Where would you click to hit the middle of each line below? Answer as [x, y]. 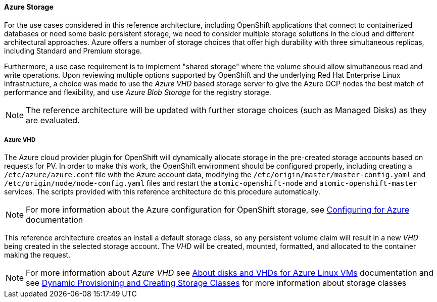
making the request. [37, 255]
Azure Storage [29, 7]
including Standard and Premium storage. [73, 51]
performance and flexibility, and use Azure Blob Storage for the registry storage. [138, 92]
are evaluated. [53, 120]
